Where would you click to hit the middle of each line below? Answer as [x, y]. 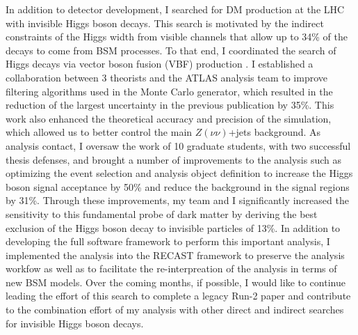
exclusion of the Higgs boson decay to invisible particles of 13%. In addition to [173, 227]
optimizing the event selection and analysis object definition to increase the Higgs [179, 173]
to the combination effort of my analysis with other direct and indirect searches [175, 310]
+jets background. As [275, 132]
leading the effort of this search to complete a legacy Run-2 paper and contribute [178, 296]
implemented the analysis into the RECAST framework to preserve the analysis [175, 255]
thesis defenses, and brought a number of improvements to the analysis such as [173, 159]
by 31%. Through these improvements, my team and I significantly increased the [177, 200]
